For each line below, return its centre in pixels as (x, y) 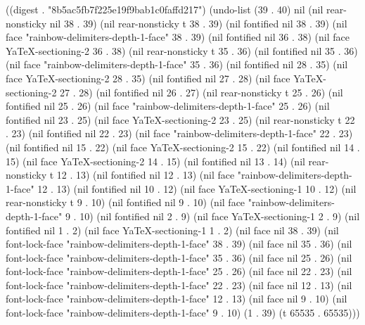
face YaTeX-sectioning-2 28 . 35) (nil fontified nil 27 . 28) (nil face (148, 78)
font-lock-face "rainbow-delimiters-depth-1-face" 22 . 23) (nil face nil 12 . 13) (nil (179, 285)
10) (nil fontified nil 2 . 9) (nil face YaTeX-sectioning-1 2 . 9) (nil (220, 216)
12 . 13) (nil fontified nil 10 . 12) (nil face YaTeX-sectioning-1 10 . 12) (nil (197, 188)
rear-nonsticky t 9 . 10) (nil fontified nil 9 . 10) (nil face (126, 202)
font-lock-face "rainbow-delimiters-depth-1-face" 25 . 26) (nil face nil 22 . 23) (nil (179, 271)
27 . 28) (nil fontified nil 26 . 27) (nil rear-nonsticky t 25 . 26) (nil (201, 92)
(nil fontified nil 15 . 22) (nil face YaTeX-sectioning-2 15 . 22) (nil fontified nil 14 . (183, 147)
